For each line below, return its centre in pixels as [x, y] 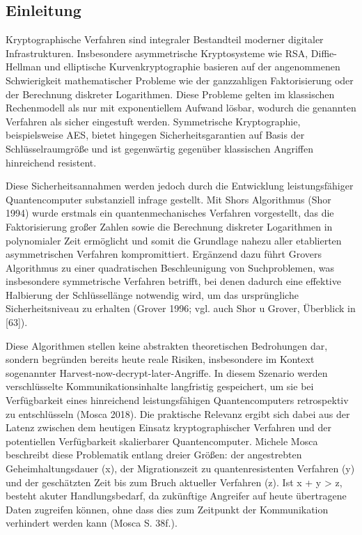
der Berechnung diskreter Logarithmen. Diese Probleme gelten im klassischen [170, 94]
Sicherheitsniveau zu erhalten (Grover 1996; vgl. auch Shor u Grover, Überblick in [181, 308]
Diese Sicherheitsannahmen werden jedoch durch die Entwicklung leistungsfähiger [180, 186]
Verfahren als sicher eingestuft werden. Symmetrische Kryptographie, [153, 121]
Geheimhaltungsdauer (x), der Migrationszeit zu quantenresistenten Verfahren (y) [180, 468]
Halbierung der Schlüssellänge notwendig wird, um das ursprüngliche [152, 294]
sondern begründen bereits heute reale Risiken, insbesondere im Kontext [160, 359]
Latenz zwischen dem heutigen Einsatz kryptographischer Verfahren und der [168, 427]
